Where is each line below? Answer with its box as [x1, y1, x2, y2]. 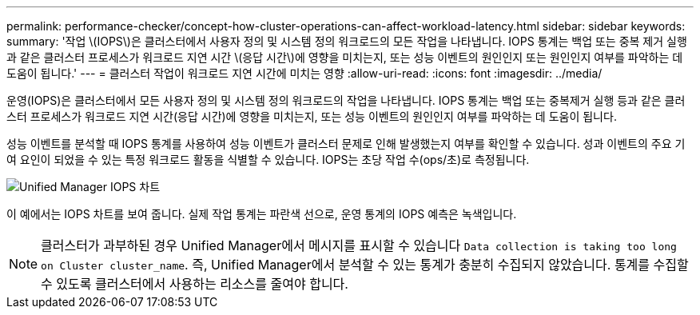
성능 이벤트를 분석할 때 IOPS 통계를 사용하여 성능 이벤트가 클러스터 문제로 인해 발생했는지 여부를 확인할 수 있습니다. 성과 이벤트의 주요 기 [6, 137, 686, 150]
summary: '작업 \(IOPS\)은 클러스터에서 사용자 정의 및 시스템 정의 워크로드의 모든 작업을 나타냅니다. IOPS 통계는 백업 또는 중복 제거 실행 [6, 34, 687, 48]
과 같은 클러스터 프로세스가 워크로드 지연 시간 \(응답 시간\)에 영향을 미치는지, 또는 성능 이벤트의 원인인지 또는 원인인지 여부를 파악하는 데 [6, 50, 683, 64]
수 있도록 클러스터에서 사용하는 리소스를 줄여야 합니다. [41, 276, 348, 292]
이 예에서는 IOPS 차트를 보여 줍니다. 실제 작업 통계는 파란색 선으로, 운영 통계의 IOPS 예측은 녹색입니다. [6, 207, 517, 221]
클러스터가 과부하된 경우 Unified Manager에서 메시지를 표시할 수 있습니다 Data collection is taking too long [41, 237, 677, 253]
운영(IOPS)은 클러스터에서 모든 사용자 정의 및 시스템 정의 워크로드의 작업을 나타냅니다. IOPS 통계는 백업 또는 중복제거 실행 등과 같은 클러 [6, 94, 686, 107]
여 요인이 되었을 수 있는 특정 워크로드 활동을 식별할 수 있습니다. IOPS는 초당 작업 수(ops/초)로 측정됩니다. [6, 153, 530, 166]
